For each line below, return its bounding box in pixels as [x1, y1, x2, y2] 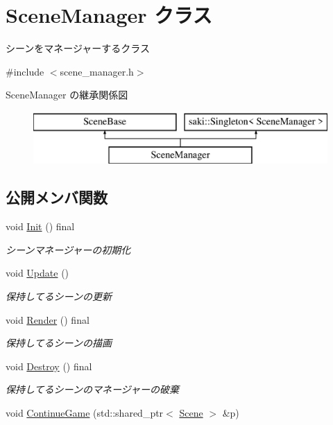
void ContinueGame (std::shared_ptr [6, 406, 164, 420]
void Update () [6, 266, 69, 280]
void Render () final [6, 312, 89, 327]
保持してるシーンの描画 [6, 336, 112, 350]
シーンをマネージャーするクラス [6, 41, 151, 55]
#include [6, 64, 44, 78]
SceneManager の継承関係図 [6, 87, 128, 102]
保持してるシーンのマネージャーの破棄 [6, 382, 179, 397]
